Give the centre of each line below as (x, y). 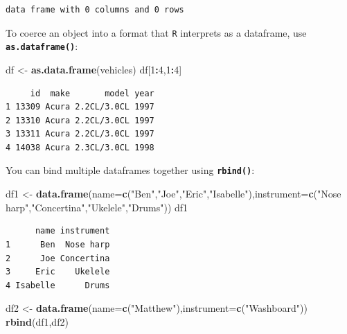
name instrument (72, 231)
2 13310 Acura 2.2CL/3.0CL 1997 (80, 120)
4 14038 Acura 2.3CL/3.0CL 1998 (80, 147)
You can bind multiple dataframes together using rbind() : (130, 170)
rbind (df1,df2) (37, 321)
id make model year (92, 93)
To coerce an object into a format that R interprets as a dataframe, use (156, 32)
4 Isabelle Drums (58, 285)
